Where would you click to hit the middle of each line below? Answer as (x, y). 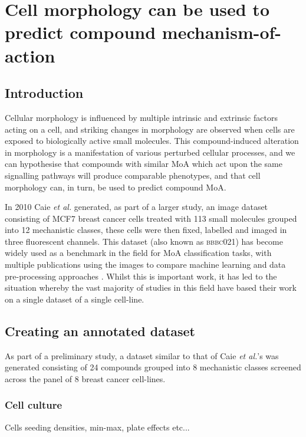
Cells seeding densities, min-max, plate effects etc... (97, 427)
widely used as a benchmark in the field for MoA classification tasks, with (138, 253)
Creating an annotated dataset (100, 331)
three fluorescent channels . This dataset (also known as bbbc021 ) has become (144, 241)
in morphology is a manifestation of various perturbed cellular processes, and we (150, 152)
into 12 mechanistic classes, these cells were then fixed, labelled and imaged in (146, 230)
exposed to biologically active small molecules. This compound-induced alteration (152, 141)
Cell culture (34, 405)
